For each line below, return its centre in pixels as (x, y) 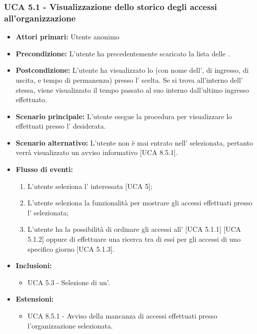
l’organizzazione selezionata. (70, 325)
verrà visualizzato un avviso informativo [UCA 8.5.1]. (97, 152)
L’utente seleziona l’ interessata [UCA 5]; (90, 186)
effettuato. (31, 99)
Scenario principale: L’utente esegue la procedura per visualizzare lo (124, 116)
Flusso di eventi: (44, 169)
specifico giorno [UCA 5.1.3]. (71, 249)
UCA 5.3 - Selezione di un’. (69, 282)
